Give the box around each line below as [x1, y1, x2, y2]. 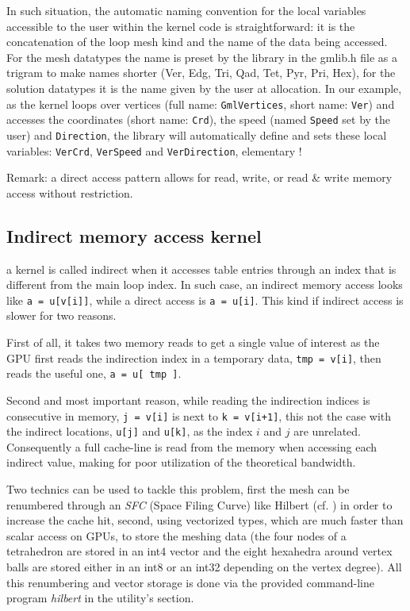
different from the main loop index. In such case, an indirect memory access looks [6, 276, 403, 293]
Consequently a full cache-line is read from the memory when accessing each [6, 438, 377, 455]
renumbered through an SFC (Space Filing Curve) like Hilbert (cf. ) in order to [6, 496, 393, 513]
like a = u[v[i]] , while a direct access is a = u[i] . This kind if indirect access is [6, 291, 404, 308]
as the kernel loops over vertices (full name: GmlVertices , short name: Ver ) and [6, 95, 395, 112]
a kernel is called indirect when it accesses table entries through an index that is [6, 260, 397, 277]
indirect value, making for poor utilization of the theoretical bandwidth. [6, 454, 356, 471]
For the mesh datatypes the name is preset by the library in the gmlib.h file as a [6, 48, 398, 65]
